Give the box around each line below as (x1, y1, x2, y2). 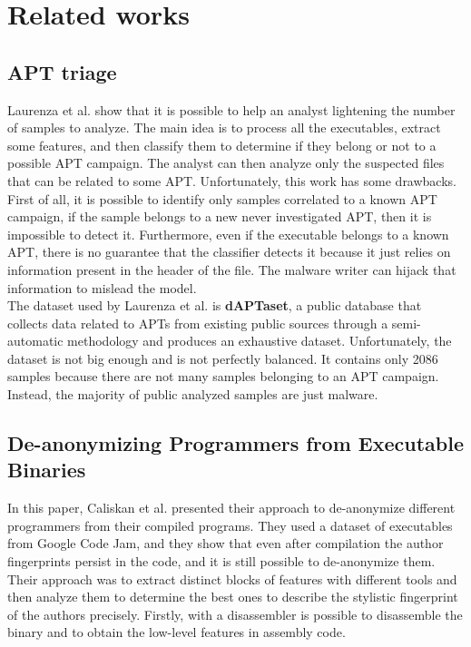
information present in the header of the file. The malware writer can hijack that (7, 260, 456, 279)
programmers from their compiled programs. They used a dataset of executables (7, 515, 453, 534)
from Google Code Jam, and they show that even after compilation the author (7, 534, 444, 553)
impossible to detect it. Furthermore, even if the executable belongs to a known (7, 224, 449, 243)
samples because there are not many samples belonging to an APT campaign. (7, 367, 439, 386)
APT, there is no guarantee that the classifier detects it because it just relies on (7, 242, 451, 261)
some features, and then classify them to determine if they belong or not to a (7, 135, 437, 154)
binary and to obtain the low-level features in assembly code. (7, 622, 346, 642)
